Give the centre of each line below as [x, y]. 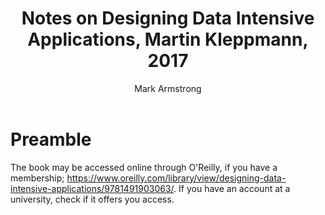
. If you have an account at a [232, 188]
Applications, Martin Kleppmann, [168, 39]
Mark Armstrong [168, 88]
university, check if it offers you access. [92, 199]
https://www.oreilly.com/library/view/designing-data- [176, 178]
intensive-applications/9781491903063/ [92, 188]
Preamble [51, 139]
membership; [37, 178]
